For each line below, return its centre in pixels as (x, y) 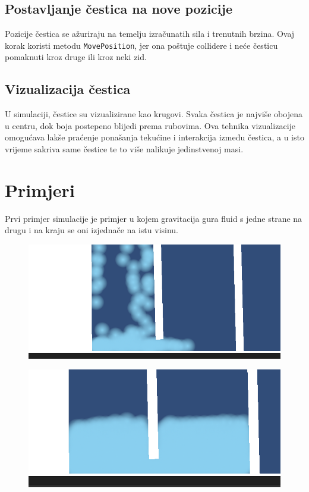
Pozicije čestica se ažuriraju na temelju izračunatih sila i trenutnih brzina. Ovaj (150, 34)
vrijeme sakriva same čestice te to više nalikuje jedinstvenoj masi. (124, 149)
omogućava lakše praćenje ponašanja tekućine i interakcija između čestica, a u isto (154, 137)
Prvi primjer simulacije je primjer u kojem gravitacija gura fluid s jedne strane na (154, 218)
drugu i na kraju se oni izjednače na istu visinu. (92, 230)
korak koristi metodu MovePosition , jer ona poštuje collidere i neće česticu (141, 45)
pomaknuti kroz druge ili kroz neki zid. (76, 57)
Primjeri (40, 189)
